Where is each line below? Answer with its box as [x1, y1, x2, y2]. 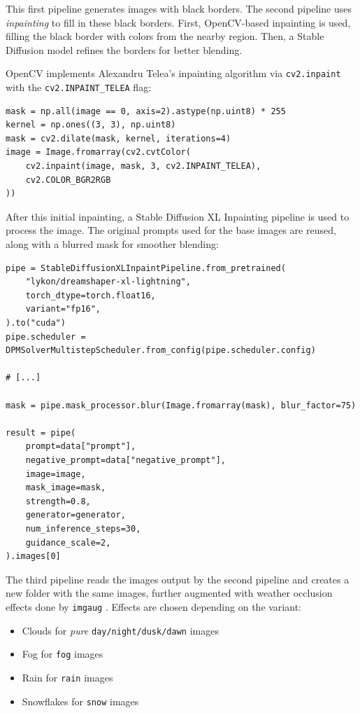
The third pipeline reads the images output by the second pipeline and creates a [6, 572, 350, 586]
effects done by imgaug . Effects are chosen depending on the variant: [6, 599, 301, 614]
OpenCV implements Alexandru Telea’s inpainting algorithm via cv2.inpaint [6, 66, 341, 81]
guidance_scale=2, [25, 537, 111, 548]
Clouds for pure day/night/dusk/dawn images [22, 623, 219, 637]
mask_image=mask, [25, 483, 106, 493]
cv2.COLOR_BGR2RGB [25, 174, 111, 185]
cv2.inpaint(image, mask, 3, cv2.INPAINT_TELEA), [25, 161, 261, 172]
